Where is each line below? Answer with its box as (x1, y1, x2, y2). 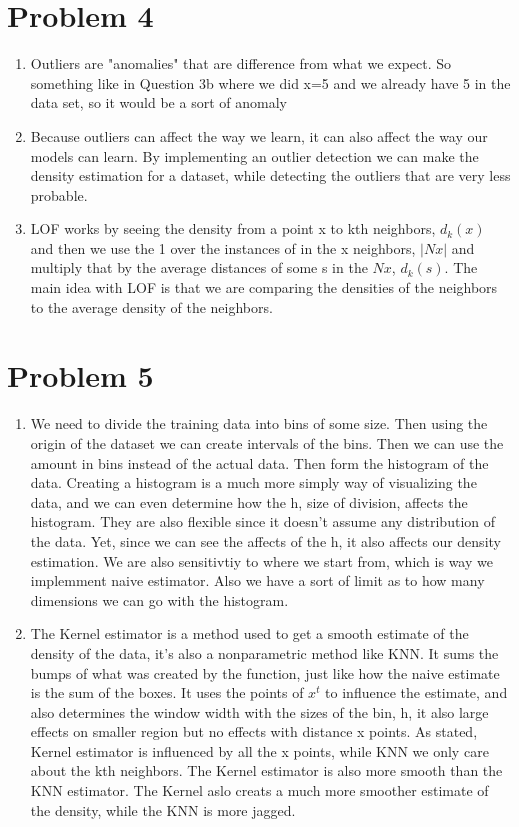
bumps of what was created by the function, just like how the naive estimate (30, 662, 500, 683)
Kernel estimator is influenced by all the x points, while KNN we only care (30, 740, 489, 761)
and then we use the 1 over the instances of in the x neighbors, (30, 237, 416, 258)
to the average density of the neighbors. (30, 296, 273, 317)
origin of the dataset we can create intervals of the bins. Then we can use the (30, 432, 504, 453)
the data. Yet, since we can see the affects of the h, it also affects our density (30, 530, 501, 551)
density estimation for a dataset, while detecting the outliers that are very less (30, 165, 511, 186)
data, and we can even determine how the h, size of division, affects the (30, 491, 468, 512)
